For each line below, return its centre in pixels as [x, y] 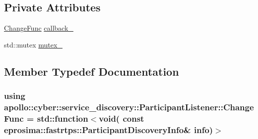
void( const [122, 118]
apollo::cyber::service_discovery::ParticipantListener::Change [129, 107]
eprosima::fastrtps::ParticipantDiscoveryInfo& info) [109, 129]
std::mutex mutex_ [33, 44]
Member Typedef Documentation [92, 71]
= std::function [57, 118]
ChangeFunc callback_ [39, 28]
